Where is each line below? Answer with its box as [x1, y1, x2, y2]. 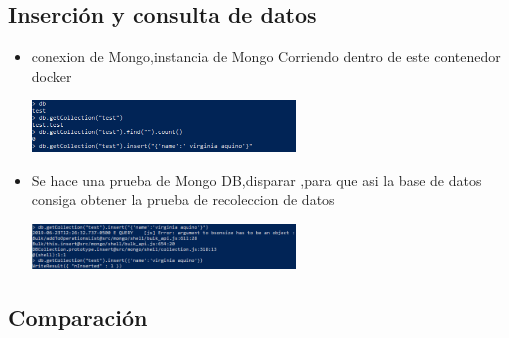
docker [31, 65, 72, 86]
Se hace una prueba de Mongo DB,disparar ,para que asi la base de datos [31, 169, 482, 190]
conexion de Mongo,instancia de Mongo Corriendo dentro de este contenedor [31, 46, 501, 67]
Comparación [8, 302, 148, 333]
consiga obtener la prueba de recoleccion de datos [31, 189, 335, 210]
